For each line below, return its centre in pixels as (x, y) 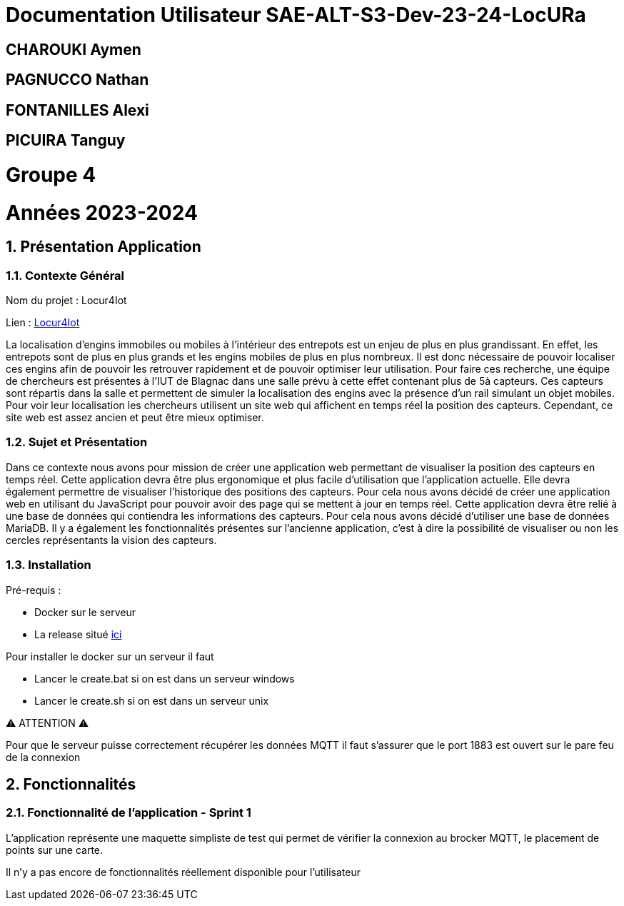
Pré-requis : (34, 590)
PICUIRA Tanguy (66, 141)
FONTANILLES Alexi (77, 110)
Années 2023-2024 (102, 212)
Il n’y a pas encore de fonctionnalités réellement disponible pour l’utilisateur (183, 872)
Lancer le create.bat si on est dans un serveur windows (165, 678)
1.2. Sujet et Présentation (77, 442)
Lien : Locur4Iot (43, 323)
